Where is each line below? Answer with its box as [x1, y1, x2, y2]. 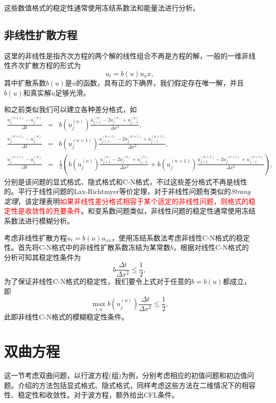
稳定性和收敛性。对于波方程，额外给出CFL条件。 [17, 389, 179, 400]
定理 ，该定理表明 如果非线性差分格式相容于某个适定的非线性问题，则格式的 [4, 195, 249, 206]
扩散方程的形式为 [24, 60, 81, 70]
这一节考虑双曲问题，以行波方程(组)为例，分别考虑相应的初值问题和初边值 [4, 370, 247, 380]
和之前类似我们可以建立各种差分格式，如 [4, 104, 137, 114]
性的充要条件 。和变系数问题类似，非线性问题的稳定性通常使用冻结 [38, 205, 256, 216]
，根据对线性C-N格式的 [173, 242, 249, 252]
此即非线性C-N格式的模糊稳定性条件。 [4, 311, 129, 322]
